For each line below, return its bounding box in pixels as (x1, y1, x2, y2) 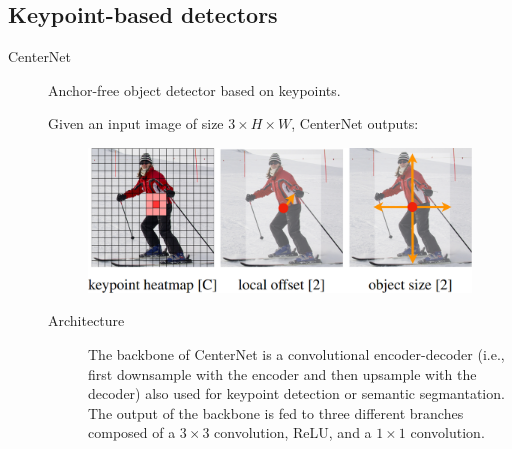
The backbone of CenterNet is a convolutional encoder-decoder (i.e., (88, 343, 505, 364)
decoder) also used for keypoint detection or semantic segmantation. (88, 383, 505, 404)
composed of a (88, 422, 176, 443)
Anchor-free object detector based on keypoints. (48, 79, 341, 100)
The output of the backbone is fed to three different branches (88, 402, 464, 423)
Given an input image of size (48, 113, 224, 134)
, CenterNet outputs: (291, 113, 419, 134)
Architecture (48, 310, 125, 331)
